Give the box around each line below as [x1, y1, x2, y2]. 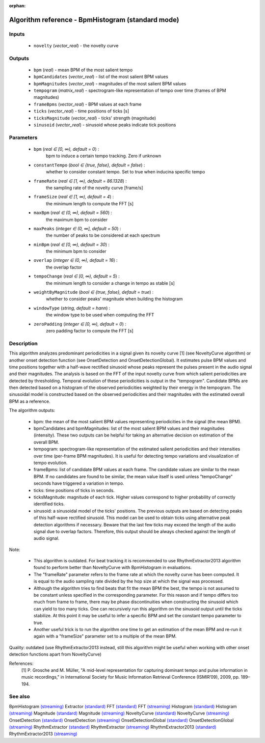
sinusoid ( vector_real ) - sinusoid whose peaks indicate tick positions [33, 122, 176, 128]
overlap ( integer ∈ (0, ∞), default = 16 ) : [33, 257, 118, 263]
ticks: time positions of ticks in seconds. [33, 487, 115, 493]
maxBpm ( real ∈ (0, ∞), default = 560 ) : [33, 210, 112, 216]
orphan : [9, 3, 26, 8]
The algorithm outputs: [9, 408, 55, 413]
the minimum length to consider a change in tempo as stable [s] [46, 280, 175, 286]
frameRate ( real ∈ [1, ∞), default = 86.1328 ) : [33, 178, 127, 184]
